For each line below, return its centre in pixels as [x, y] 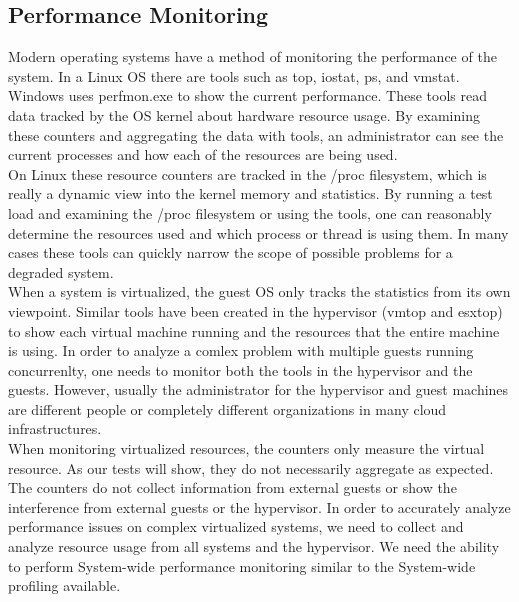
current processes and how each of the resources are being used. [203, 154]
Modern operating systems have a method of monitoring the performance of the [252, 56]
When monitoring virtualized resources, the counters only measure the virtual [246, 448]
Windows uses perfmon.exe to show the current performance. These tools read [247, 95]
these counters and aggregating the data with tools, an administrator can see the [256, 134]
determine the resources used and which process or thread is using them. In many [258, 232]
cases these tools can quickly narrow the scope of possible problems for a [230, 252]
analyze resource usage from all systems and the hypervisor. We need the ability [254, 546]
